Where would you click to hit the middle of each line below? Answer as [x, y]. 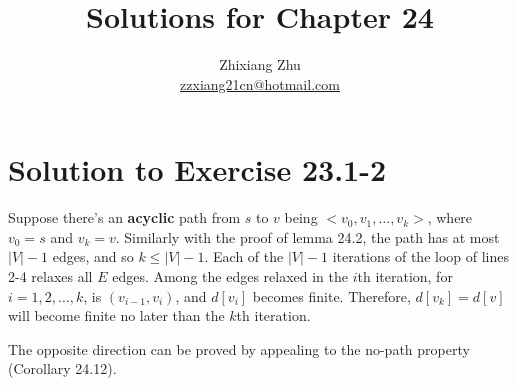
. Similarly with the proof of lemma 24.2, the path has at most [307, 236]
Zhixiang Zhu [260, 64]
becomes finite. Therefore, [331, 295]
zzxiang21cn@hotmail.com [260, 83]
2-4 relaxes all [50, 276]
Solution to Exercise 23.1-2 [197, 169]
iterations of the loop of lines [421, 256]
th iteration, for [405, 276]
